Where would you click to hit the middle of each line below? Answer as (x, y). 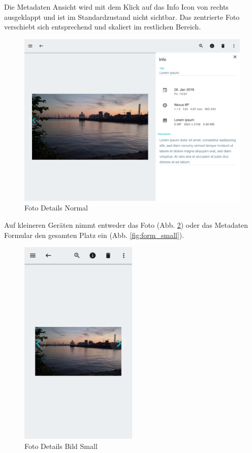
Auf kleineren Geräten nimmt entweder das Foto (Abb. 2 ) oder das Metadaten (126, 224)
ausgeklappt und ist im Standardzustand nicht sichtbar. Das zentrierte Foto (122, 17)
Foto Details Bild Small (61, 446)
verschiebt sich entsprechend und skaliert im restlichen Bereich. (103, 27)
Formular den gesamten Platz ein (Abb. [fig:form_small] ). (94, 235)
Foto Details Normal (56, 208)
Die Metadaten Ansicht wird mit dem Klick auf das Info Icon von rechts (116, 7)
